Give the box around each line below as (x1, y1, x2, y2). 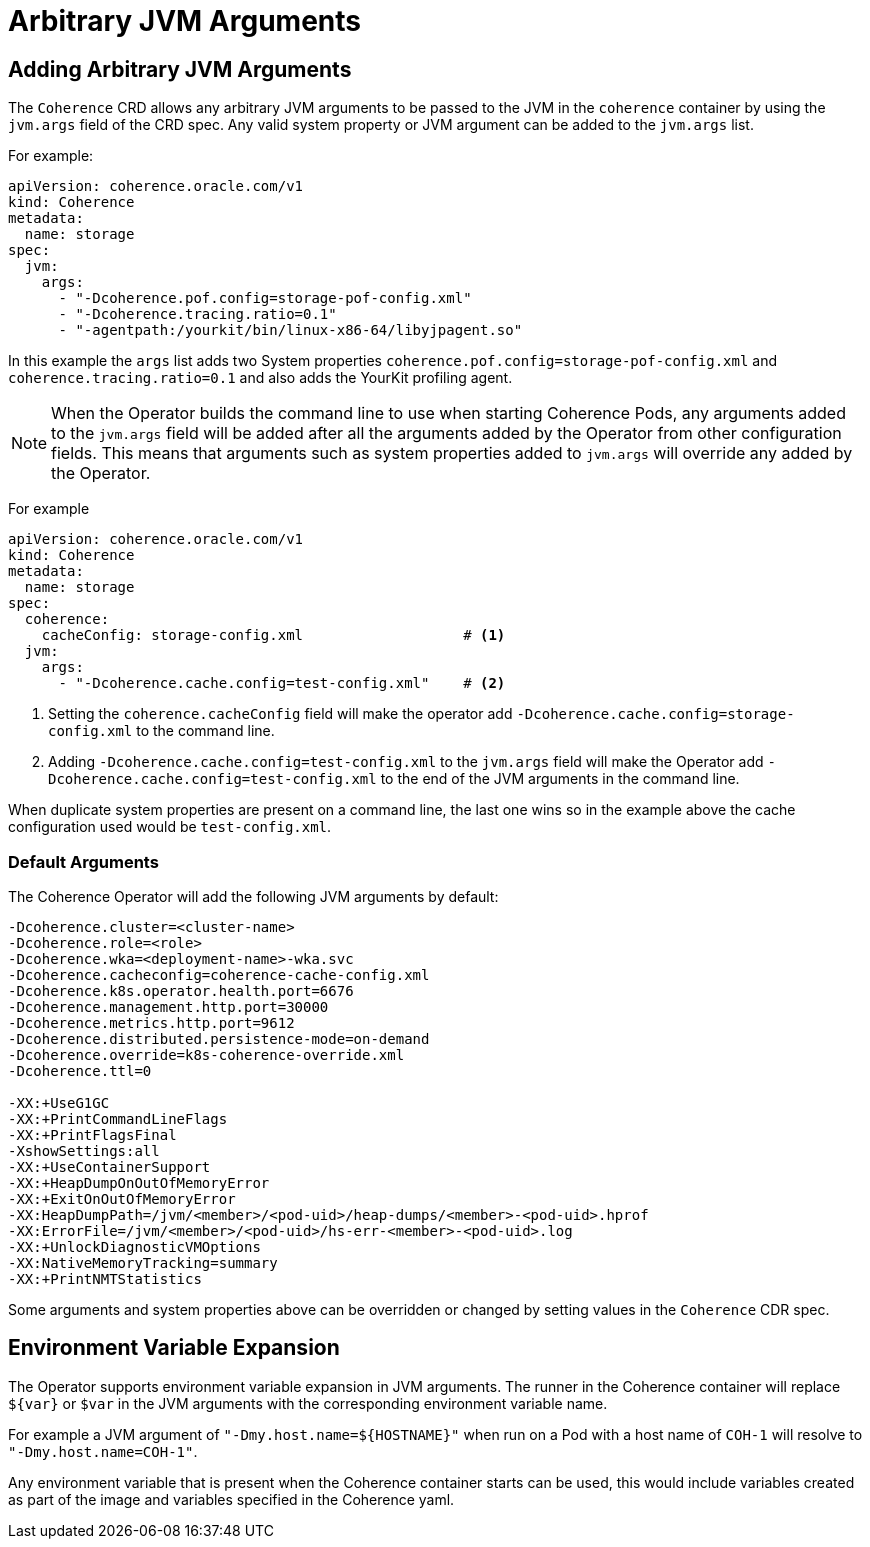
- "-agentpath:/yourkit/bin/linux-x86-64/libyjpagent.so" (58, 322, 523, 339)
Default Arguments (8, 851, 159, 872)
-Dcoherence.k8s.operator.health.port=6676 (8, 982, 354, 999)
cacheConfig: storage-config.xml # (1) (41, 627, 506, 644)
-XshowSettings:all (8, 1142, 160, 1159)
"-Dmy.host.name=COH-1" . (8, 1442, 198, 1460)
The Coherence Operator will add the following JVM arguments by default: (8, 887, 499, 905)
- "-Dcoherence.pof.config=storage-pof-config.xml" (58, 290, 472, 307)
